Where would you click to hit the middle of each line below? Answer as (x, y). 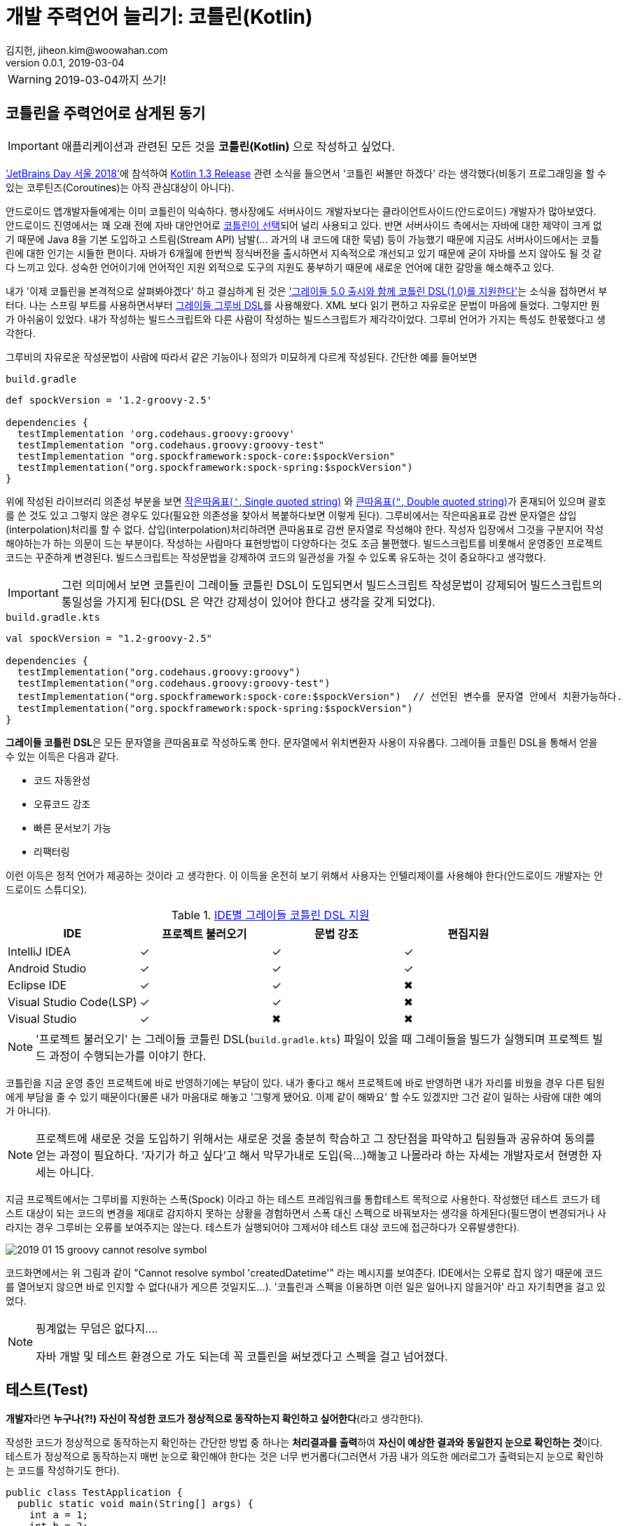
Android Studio (47, 968)
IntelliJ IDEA (39, 951)
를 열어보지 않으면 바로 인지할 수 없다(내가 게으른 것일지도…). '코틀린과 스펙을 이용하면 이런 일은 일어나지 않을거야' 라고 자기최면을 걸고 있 (306, 1286)
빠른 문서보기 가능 (72, 827)
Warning (30, 79)
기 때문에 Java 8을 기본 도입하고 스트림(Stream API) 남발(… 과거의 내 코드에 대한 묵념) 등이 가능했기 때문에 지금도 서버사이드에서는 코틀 (302, 239)
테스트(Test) (47, 1390)
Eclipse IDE (37, 985)
